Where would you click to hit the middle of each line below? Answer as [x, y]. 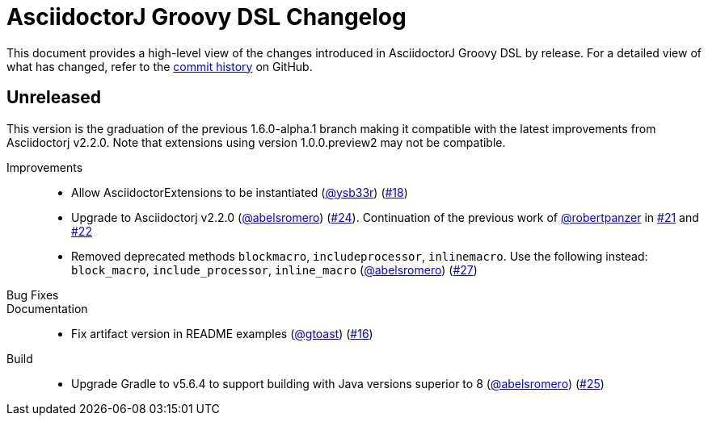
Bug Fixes [33, 295]
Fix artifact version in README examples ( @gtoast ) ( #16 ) [222, 333]
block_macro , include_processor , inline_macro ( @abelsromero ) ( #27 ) [274, 269]
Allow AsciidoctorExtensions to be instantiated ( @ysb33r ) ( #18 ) [240, 192]
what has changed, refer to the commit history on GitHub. [160, 66]
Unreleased [54, 98]
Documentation [47, 308]
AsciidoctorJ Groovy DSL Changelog [206, 17]
